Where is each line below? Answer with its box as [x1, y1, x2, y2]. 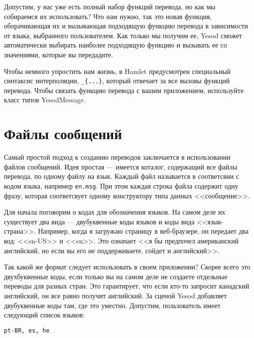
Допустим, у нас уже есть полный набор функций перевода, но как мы [4, 1, 216, 11]
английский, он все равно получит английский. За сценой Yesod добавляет [4, 290, 227, 300]
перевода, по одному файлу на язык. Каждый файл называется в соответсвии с [4, 171, 239, 181]
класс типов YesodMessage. [4, 95, 86, 105]
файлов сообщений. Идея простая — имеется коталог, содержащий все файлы [4, 161, 237, 171]
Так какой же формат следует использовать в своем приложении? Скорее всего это [4, 262, 251, 272]
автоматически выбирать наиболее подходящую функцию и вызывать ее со [4, 40, 227, 50]
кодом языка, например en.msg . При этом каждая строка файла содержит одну [4, 180, 238, 191]
